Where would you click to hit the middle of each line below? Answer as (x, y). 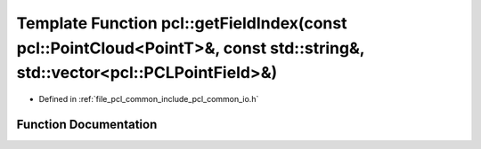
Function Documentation (87, 124)
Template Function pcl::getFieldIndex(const (182, 23)
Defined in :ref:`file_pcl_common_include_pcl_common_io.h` (149, 99)
